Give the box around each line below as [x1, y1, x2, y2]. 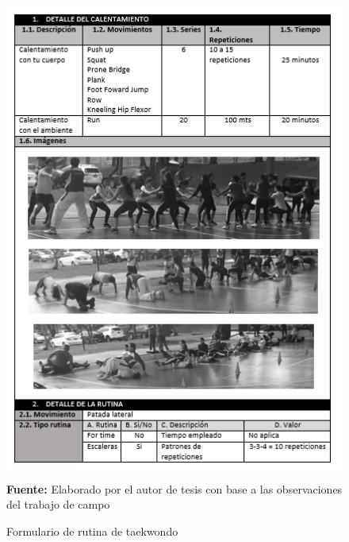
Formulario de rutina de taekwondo [6, 522, 178, 539]
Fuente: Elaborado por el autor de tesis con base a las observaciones [6, 480, 343, 497]
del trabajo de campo [6, 496, 110, 513]
